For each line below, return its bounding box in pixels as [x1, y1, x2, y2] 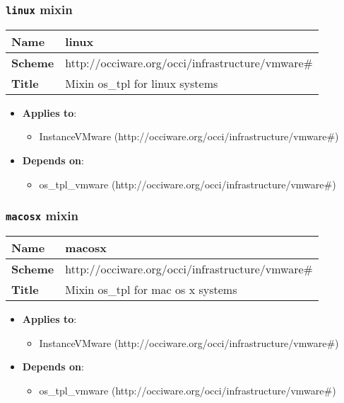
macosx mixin [6, 207, 78, 225]
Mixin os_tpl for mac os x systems [65, 280, 237, 297]
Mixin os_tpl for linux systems [65, 74, 218, 91]
